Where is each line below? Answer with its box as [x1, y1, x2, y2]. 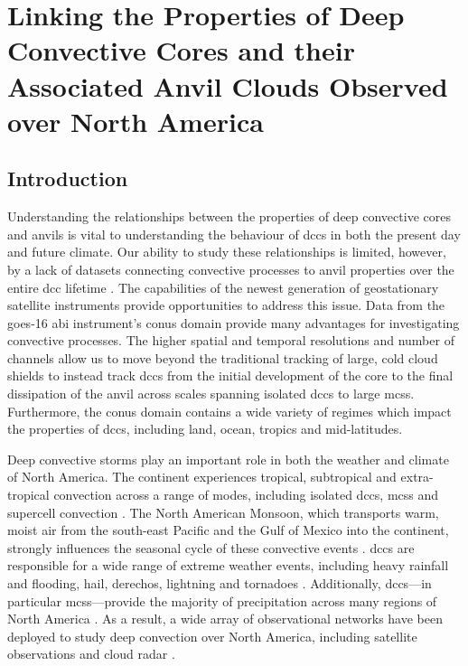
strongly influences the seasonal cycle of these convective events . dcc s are [7, 538, 415, 557]
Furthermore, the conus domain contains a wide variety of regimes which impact [7, 401, 452, 420]
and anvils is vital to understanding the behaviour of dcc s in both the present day [7, 224, 461, 243]
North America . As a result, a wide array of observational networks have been [7, 609, 443, 628]
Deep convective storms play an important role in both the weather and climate [7, 449, 449, 468]
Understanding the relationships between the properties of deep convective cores [7, 207, 451, 226]
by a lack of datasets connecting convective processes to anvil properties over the [7, 259, 454, 278]
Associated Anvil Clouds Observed [7, 67, 448, 104]
